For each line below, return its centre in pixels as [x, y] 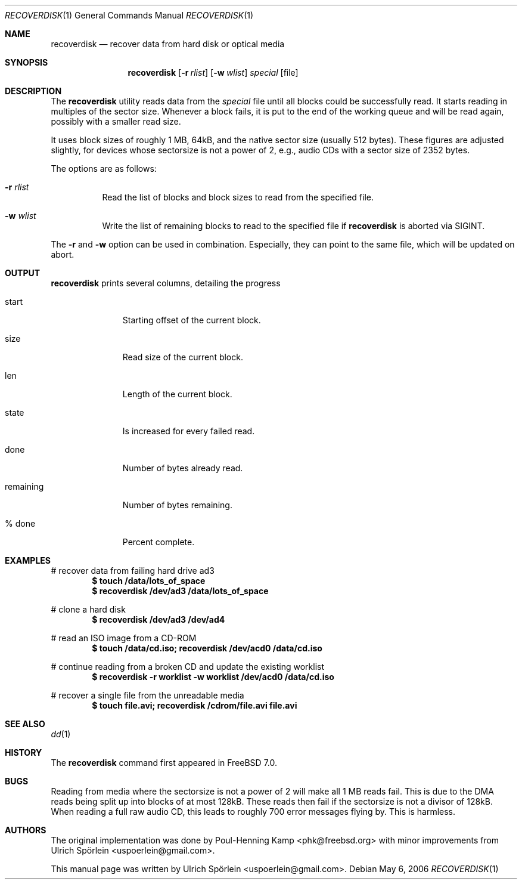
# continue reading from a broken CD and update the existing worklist [188, 667]
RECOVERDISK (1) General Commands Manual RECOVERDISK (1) [129, 15]
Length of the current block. [177, 394]
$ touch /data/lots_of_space [149, 581]
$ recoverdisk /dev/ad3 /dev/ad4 [159, 619]
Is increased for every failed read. [189, 431]
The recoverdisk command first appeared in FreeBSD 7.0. [164, 763]
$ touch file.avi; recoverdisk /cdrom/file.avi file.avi [195, 705]
